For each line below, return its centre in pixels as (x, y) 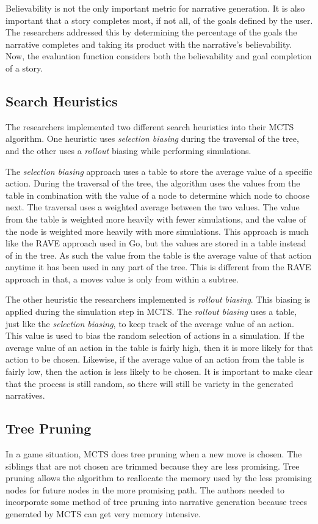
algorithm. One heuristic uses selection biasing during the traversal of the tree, (152, 138)
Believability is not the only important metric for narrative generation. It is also (155, 8)
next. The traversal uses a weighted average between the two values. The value (153, 207)
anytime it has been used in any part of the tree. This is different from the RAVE (158, 267)
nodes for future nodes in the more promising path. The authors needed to (145, 489)
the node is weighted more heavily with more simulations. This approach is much (157, 231)
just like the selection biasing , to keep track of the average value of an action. (150, 323)
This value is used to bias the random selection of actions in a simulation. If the (155, 335)
